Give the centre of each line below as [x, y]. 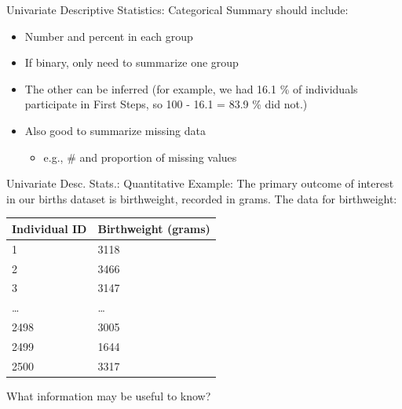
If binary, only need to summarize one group [132, 62]
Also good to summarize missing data [115, 130]
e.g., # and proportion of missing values [140, 157]
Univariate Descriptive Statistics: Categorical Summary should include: [177, 9]
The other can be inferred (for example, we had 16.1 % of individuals [191, 88]
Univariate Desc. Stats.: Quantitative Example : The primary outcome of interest [200, 183]
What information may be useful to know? [109, 395]
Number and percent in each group [109, 36]
